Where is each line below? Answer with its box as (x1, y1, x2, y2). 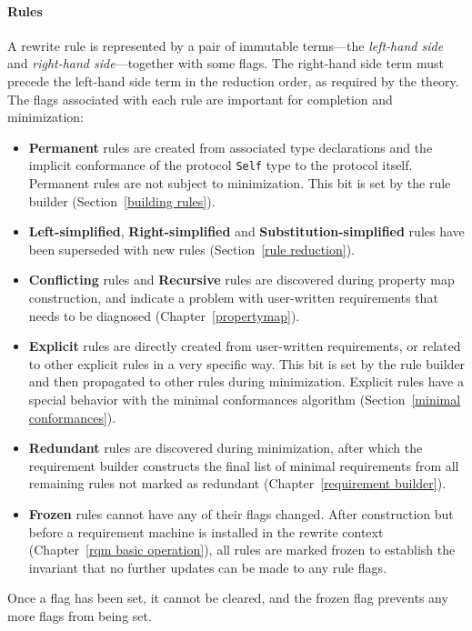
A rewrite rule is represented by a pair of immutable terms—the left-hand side (7, 35, 444, 55)
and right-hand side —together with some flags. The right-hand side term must (7, 54, 444, 73)
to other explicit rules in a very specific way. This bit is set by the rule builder (28, 354, 466, 373)
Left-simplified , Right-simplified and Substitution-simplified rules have (28, 222, 465, 241)
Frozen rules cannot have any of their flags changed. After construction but (28, 504, 454, 523)
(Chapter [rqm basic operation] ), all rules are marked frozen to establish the (28, 540, 456, 559)
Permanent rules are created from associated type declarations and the (28, 137, 433, 156)
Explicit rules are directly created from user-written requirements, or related (28, 336, 461, 356)
